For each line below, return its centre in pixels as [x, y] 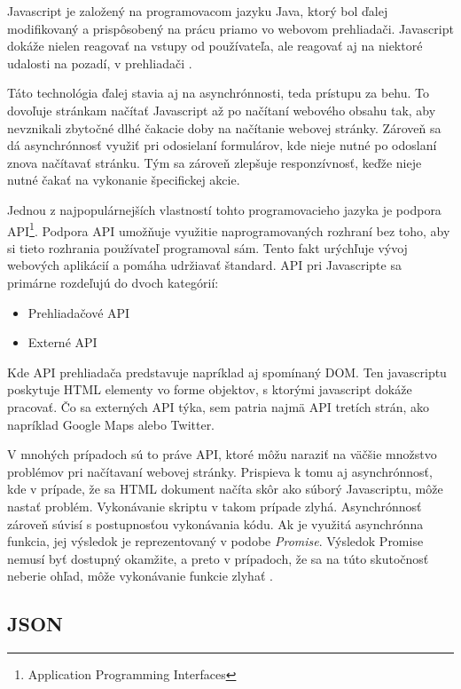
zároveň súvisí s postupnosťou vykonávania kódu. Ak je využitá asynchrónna [215, 523]
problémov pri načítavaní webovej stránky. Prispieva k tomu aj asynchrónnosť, [220, 471]
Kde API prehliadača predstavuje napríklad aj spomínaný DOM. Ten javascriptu [227, 372]
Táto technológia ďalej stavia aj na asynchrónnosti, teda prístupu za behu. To [219, 93]
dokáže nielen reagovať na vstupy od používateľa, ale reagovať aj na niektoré [215, 46]
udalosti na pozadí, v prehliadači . [100, 63]
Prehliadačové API [79, 312]
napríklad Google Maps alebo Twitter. [111, 424]
